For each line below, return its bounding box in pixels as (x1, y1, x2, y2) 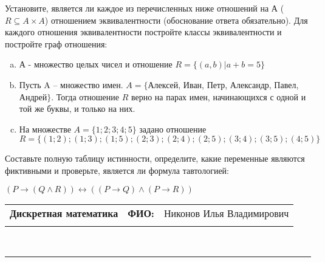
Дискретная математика (10, 205, 118, 220)
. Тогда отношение (51, 90, 119, 103)
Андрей (19, 90, 47, 103)
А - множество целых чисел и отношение (19, 58, 173, 71)
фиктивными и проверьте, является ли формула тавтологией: (5, 164, 229, 176)
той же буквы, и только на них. (19, 102, 135, 115)
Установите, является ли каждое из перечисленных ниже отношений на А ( (5, 2, 284, 14)
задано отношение (139, 122, 207, 135)
